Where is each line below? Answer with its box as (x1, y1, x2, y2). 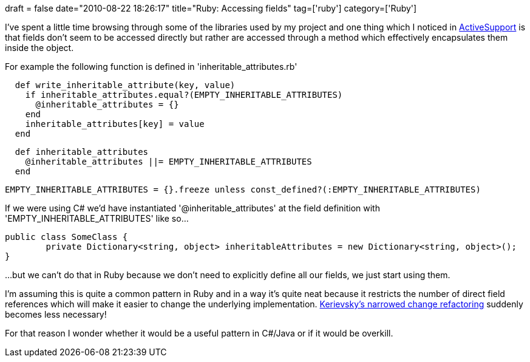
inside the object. (5, 43, 74, 53)
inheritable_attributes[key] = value (25, 119, 205, 129)
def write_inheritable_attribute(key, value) (15, 80, 236, 90)
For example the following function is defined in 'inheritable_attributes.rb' (5, 61, 297, 72)
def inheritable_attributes (15, 147, 149, 157)
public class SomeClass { (5, 232, 128, 242)
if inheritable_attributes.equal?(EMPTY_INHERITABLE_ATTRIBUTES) (25, 90, 343, 100)
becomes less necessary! (5, 309, 107, 319)
